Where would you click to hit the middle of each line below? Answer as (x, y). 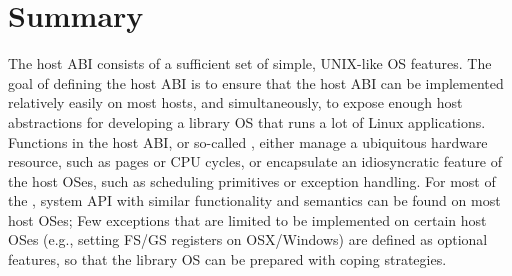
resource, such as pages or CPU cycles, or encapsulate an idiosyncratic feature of (255, 161)
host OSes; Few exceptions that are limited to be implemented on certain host (247, 219)
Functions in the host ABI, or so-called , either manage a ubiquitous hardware (248, 141)
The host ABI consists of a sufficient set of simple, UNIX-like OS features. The (250, 63)
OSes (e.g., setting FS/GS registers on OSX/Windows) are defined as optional (248, 239)
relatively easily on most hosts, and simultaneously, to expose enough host (235, 102)
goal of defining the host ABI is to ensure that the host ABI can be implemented (256, 82)
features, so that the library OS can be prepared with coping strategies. (227, 259)
